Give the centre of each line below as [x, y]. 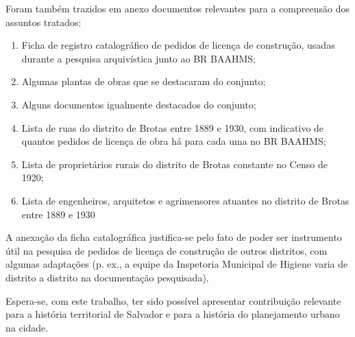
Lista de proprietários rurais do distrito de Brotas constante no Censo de [174, 164]
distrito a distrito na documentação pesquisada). [107, 277]
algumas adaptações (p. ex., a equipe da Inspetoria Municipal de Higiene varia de [177, 264]
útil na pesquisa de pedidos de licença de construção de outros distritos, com [167, 250]
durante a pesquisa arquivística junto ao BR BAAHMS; [138, 58]
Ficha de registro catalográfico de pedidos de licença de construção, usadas [178, 45]
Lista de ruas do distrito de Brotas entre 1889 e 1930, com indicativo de [173, 127]
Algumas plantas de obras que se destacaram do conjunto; [144, 81]
